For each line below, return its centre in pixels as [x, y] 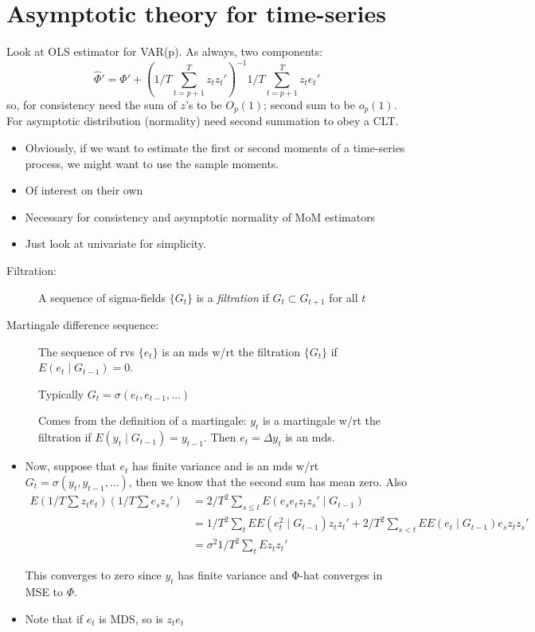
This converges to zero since [93, 575]
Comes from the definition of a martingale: [143, 420]
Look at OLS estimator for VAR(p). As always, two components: [165, 51]
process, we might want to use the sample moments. [152, 163]
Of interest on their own [84, 190]
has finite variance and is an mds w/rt [226, 466]
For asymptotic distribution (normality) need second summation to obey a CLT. [203, 121]
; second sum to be [309, 104]
